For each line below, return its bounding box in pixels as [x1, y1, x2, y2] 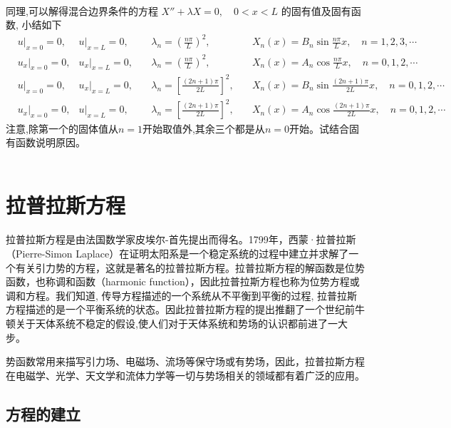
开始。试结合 [289, 121, 349, 136]
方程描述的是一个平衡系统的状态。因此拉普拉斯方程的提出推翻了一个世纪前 [6, 302, 355, 317]
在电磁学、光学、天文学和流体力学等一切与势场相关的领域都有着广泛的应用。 [6, 367, 365, 382]
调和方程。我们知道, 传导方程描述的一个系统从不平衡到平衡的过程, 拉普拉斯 [6, 287, 358, 302]
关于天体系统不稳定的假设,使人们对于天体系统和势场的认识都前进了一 [15, 315, 338, 330]
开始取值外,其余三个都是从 [142, 121, 265, 136]
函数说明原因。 [15, 135, 85, 150]
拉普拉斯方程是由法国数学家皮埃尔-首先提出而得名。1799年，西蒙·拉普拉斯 [6, 232, 356, 247]
